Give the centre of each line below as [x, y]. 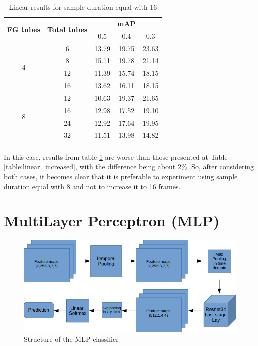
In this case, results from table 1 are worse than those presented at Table [116, 156]
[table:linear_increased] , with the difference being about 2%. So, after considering [129, 166]
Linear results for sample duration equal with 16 [83, 7]
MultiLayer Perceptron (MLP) [112, 221]
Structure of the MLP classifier [71, 339]
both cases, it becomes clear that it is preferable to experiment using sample [121, 176]
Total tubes [68, 29]
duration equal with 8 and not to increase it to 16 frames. [92, 186]
